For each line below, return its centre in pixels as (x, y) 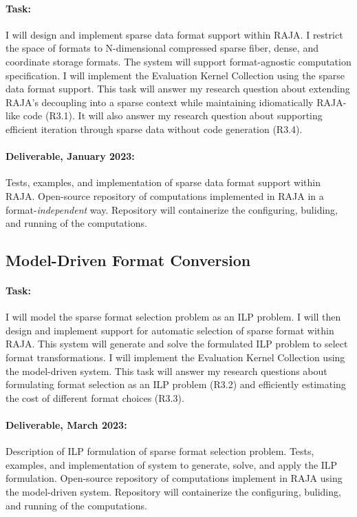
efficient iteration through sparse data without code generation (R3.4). (154, 129)
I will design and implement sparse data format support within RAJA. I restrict (174, 34)
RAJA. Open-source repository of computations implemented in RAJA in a (165, 195)
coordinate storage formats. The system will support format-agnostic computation (178, 61)
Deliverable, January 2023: (70, 156)
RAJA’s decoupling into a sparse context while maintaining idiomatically (160, 102)
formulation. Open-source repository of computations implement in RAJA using (174, 478)
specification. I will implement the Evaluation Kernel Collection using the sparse (175, 75)
